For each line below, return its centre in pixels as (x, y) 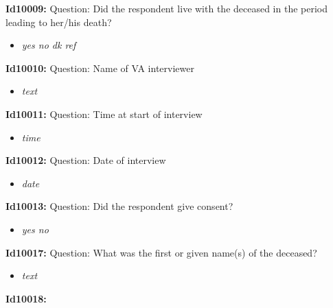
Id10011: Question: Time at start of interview (104, 114)
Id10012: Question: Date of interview (86, 160)
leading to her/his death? (59, 22)
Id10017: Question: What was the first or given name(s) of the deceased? (161, 252)
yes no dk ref (49, 45)
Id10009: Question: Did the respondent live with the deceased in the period (167, 8)
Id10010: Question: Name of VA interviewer (100, 68)
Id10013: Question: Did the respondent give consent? (119, 206)
